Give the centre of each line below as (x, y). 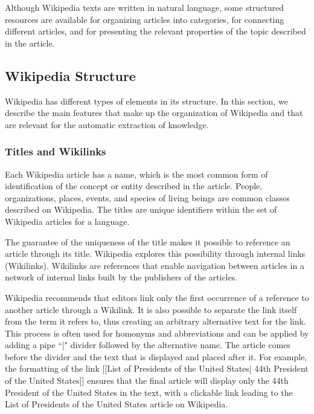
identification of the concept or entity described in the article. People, (134, 186)
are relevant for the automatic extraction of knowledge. (107, 124)
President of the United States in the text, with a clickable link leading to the (149, 392)
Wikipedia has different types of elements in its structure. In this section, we (146, 101)
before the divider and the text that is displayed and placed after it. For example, (156, 356)
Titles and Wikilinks (56, 151)
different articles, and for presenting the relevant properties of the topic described (155, 31)
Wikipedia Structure (70, 75)
